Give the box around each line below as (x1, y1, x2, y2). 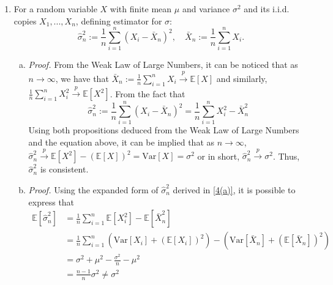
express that (28, 195, 75, 208)
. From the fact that (110, 87, 185, 100)
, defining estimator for (75, 14, 162, 27)
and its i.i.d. (244, 2, 290, 15)
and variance (182, 2, 230, 15)
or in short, (197, 149, 240, 162)
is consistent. (40, 163, 89, 176)
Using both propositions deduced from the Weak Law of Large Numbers (28, 124, 299, 136)
